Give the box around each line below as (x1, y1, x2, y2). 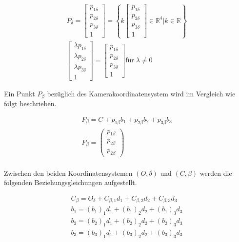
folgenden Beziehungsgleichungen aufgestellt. (4, 177, 137, 187)
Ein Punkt (4, 88, 35, 98)
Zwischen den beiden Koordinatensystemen (4, 168, 133, 178)
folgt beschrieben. (4, 98, 57, 109)
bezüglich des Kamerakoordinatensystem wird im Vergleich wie (47, 88, 236, 98)
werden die (199, 168, 232, 178)
